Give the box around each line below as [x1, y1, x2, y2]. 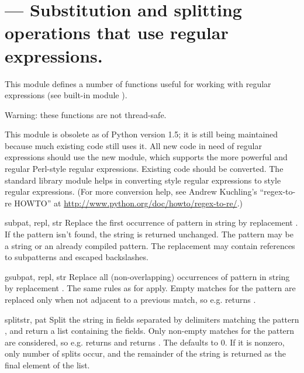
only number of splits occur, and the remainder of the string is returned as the [5, 347, 286, 360]
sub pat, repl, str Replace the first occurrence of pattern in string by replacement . [5, 216, 298, 229]
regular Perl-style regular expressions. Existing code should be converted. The [5, 163, 284, 175]
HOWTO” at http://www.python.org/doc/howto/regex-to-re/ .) [14, 196, 243, 209]
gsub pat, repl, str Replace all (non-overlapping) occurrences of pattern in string [5, 270, 290, 282]
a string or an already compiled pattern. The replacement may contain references [5, 239, 295, 251]
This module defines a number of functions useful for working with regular [5, 77, 271, 89]
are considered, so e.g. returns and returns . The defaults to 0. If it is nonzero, [5, 336, 285, 348]
